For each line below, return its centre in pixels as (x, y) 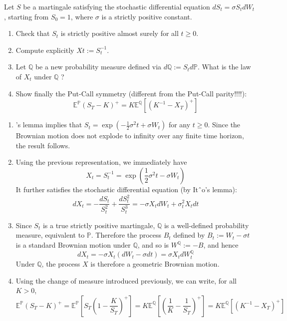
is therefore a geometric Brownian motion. (155, 263)
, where (82, 16)
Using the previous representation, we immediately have (101, 162)
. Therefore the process (126, 235)
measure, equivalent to (50, 235)
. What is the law (224, 67)
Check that (33, 33)
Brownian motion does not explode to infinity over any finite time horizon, (130, 136)
